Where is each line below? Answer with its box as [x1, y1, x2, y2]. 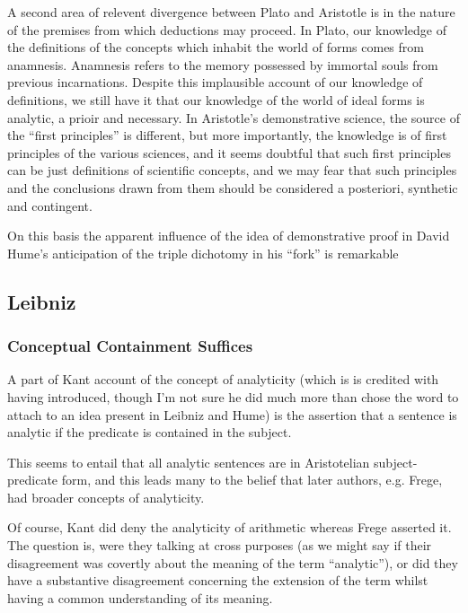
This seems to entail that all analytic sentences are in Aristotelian [7, 452, 370, 471]
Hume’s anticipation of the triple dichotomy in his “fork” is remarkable [7, 243, 399, 262]
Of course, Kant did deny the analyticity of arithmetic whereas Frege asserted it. [7, 518, 452, 537]
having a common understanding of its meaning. [7, 588, 273, 607]
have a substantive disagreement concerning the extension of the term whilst [7, 571, 428, 590]
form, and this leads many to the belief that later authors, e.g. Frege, [61, 470, 443, 489]
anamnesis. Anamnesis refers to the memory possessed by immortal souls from [7, 55, 438, 74]
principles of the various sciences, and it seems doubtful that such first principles [7, 143, 451, 162]
